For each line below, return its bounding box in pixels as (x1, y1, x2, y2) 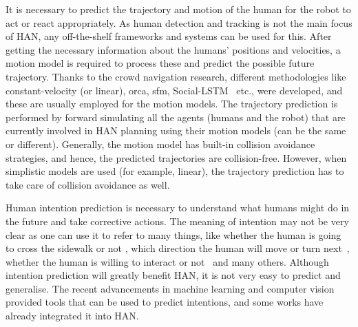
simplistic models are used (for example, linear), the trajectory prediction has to (6, 164, 344, 178)
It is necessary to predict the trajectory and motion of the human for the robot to (6, 2, 351, 16)
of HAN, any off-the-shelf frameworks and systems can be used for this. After (6, 29, 332, 43)
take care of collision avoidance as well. (6, 177, 170, 191)
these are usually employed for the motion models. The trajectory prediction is (6, 96, 338, 111)
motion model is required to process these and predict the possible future (6, 56, 315, 70)
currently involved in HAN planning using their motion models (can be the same (6, 123, 346, 138)
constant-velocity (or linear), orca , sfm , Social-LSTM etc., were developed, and (6, 83, 343, 97)
